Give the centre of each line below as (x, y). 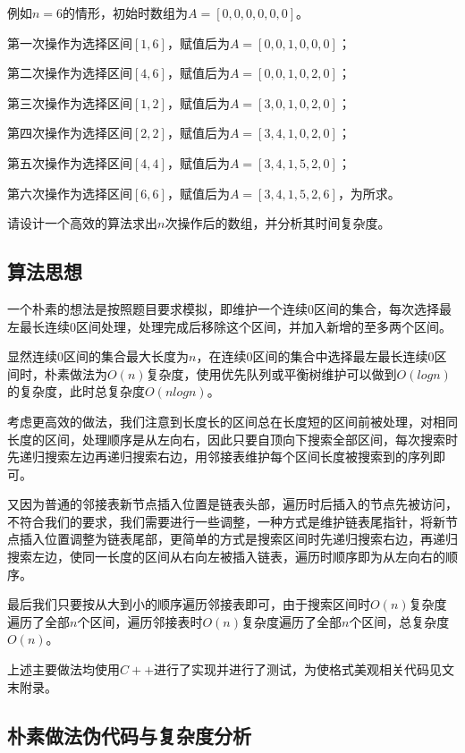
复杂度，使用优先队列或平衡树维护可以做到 (271, 373)
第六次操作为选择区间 (70, 193)
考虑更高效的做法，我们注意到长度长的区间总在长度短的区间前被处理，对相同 (232, 421)
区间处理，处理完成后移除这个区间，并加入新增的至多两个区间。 (264, 326)
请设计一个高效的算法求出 (82, 223)
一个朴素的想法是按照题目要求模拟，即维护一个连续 (157, 308)
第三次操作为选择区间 (70, 102)
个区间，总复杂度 (399, 621)
